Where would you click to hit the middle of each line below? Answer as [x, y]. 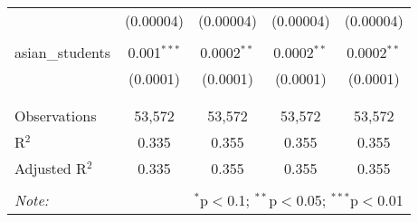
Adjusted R [51, 168]
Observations [56, 116]
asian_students [63, 52]
